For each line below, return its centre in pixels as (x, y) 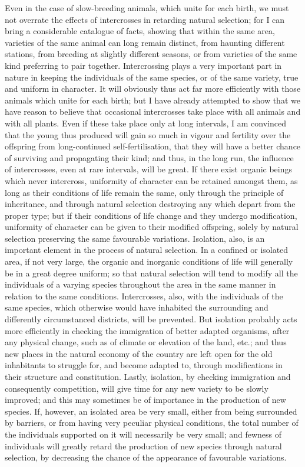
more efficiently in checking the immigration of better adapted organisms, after (147, 330)
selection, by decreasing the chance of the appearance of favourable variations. (146, 457)
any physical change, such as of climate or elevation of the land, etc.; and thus (146, 342)
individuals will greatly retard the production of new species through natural (143, 446)
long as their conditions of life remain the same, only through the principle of (144, 192)
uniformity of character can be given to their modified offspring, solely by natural (152, 227)
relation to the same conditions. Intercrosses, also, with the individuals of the (144, 296)
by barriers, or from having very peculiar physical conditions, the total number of (152, 423)
